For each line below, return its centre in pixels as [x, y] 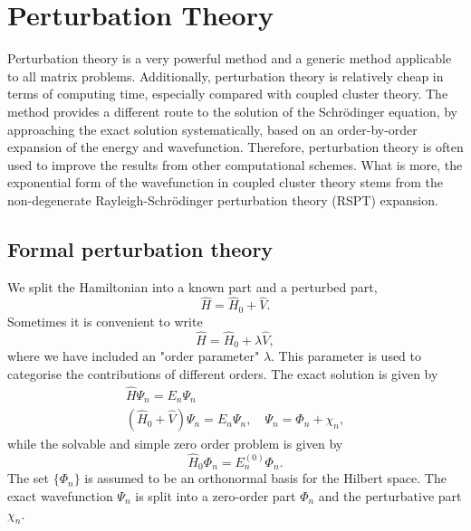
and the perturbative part [390, 495]
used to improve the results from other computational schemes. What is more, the [235, 164]
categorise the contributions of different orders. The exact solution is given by [223, 373]
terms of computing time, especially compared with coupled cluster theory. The [228, 94]
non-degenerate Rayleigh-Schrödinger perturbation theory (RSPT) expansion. [223, 199]
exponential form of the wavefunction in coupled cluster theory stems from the [226, 182]
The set [28, 478]
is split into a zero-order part [216, 495]
